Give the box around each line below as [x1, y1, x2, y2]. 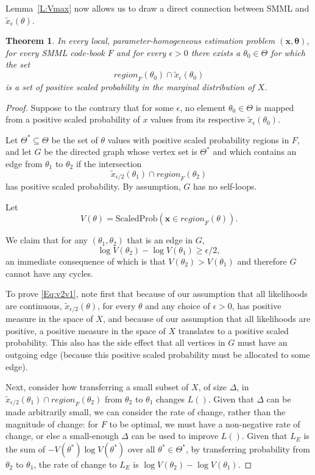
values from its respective [150, 113, 245, 126]
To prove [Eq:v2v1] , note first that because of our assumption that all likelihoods [5, 287, 308, 300]
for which [271, 46, 305, 59]
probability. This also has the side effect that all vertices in [5, 336, 225, 349]
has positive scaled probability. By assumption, [5, 180, 181, 193]
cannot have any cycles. [5, 266, 93, 279]
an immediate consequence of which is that [5, 255, 166, 267]
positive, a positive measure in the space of [5, 324, 166, 337]
